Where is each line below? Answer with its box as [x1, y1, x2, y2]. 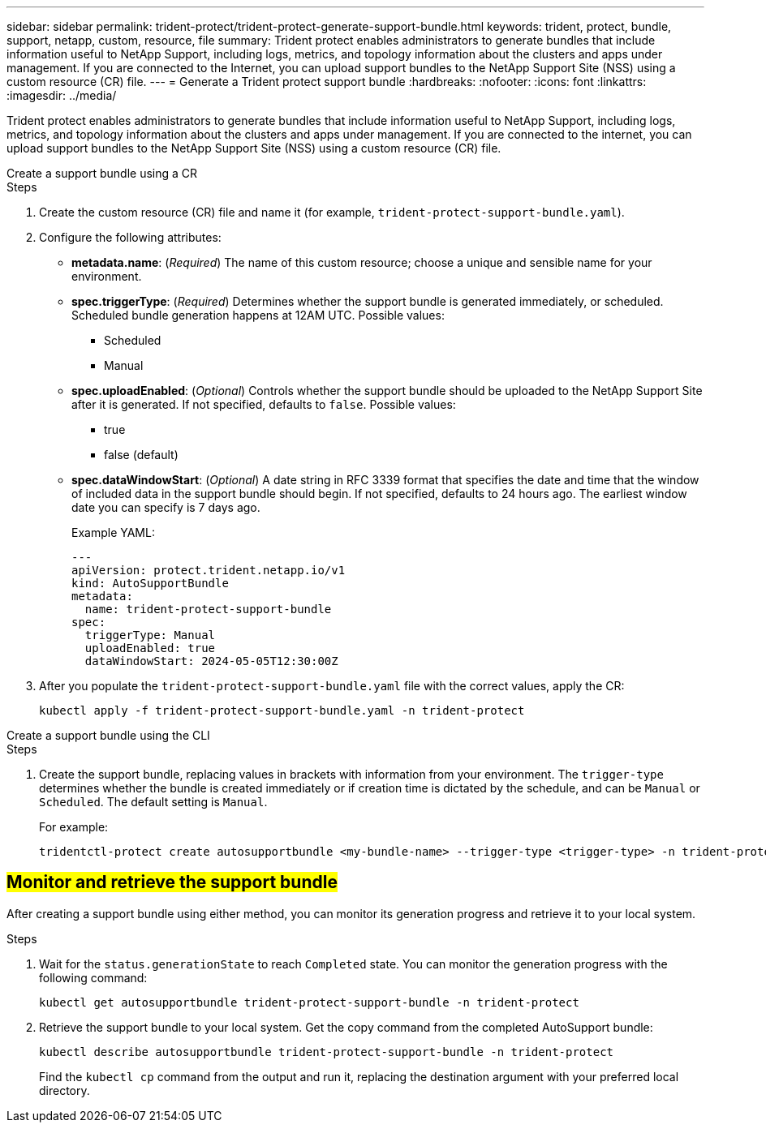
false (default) [104, 448, 179, 461]
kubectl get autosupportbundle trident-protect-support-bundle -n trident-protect [39, 995, 579, 1009]
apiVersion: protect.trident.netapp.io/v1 [71, 564, 346, 577]
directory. [39, 1083, 90, 1097]
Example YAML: [71, 526, 155, 539]
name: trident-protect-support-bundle [84, 603, 332, 616]
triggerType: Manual [84, 629, 216, 642]
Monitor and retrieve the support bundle [6, 872, 338, 893]
